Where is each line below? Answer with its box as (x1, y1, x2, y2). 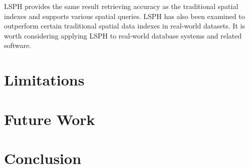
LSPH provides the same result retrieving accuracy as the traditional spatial (4, 1, 238, 11)
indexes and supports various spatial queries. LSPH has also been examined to (4, 10, 245, 21)
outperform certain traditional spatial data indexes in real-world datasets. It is (4, 20, 245, 31)
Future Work (4, 108, 95, 129)
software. (4, 40, 32, 50)
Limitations (4, 69, 85, 90)
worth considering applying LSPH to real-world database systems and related (4, 30, 242, 40)
